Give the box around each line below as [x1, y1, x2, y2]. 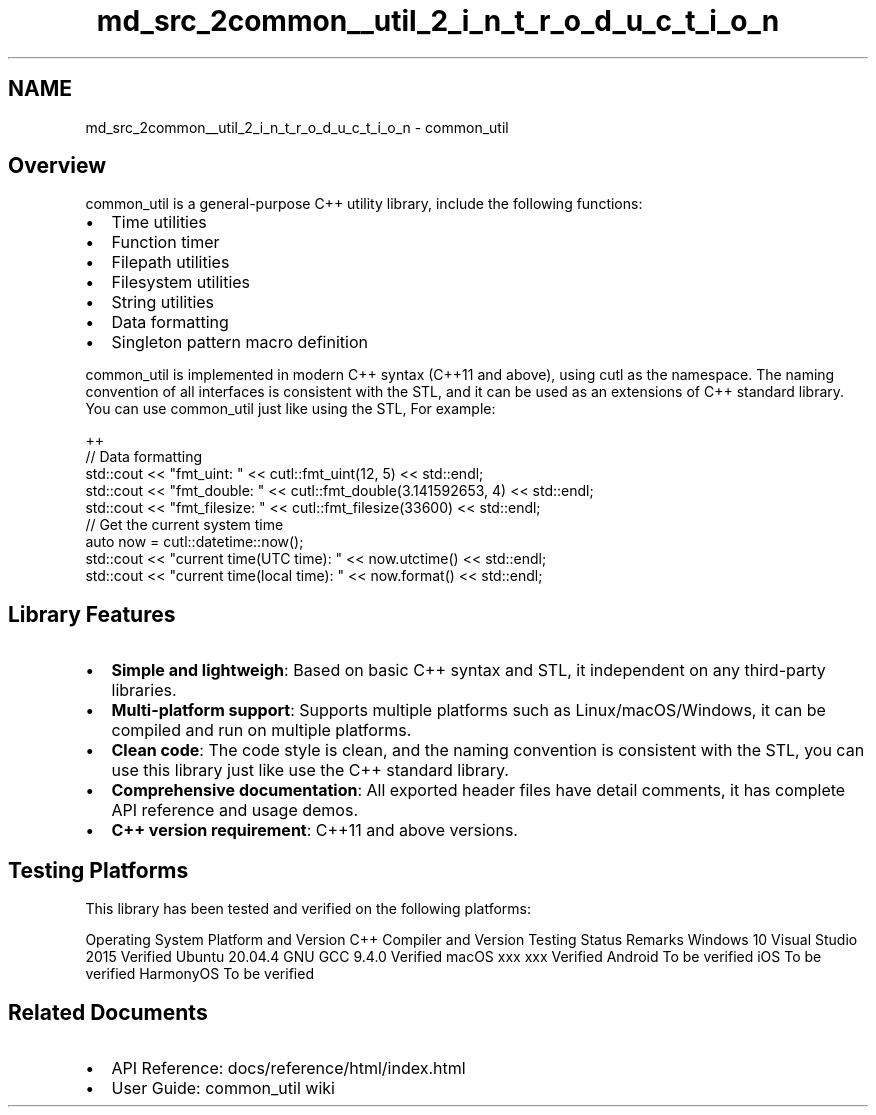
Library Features [8, 601, 176, 627]
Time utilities [111, 212, 207, 233]
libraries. [111, 680, 177, 701]
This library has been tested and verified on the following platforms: [85, 900, 532, 918]
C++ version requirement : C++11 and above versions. [111, 820, 518, 841]
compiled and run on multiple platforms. [111, 720, 412, 741]
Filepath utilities [111, 252, 230, 273]
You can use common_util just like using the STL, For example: [85, 400, 496, 418]
